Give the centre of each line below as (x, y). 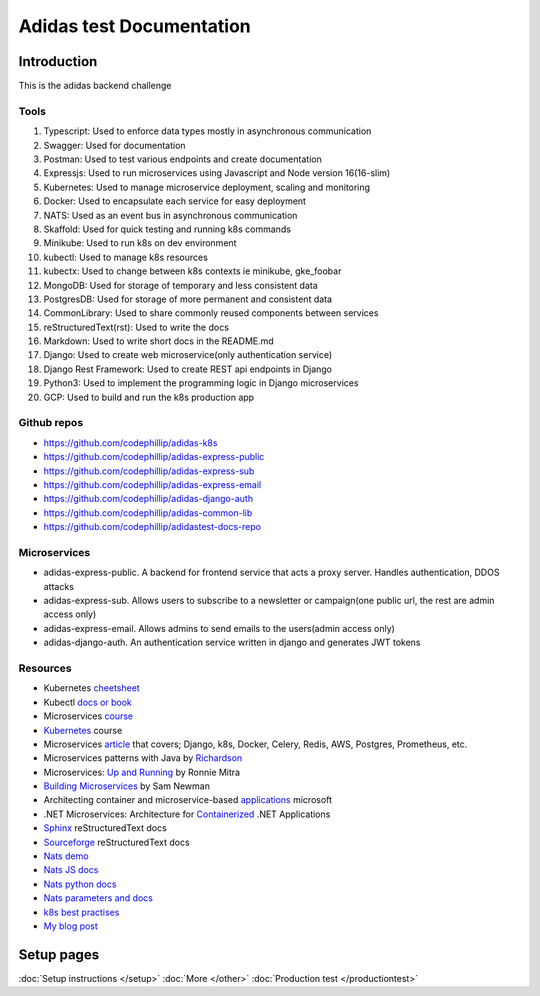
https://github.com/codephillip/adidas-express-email (152, 484)
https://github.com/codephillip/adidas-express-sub (149, 471)
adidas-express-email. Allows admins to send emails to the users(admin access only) (219, 628)
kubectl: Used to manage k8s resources (126, 257)
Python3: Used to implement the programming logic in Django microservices (201, 383)
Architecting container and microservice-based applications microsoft (188, 800)
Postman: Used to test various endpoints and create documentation (182, 159)
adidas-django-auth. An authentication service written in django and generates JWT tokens (232, 642)
